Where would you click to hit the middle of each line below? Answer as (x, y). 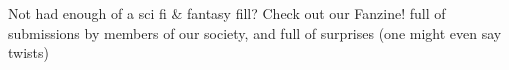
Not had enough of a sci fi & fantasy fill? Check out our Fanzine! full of (227, 13)
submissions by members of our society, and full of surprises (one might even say (255, 32)
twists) (28, 52)
